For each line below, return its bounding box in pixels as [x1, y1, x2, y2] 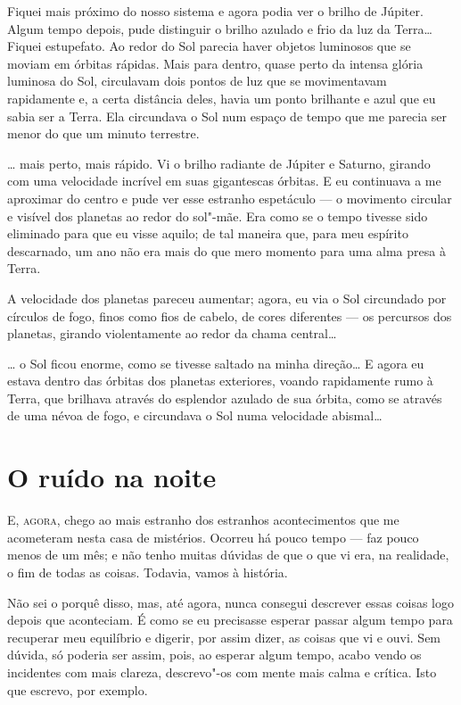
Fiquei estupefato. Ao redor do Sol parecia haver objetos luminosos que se [7, 37, 411, 55]
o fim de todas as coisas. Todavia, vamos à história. [7, 562, 288, 581]
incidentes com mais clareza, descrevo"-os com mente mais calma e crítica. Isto [7, 662, 437, 681]
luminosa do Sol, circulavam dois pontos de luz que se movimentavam [7, 71, 387, 90]
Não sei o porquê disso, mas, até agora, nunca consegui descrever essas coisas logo [7, 593, 455, 611]
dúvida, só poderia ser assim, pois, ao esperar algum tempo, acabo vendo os [7, 645, 422, 664]
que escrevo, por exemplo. [7, 680, 148, 699]
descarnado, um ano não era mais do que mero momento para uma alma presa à [7, 241, 446, 260]
